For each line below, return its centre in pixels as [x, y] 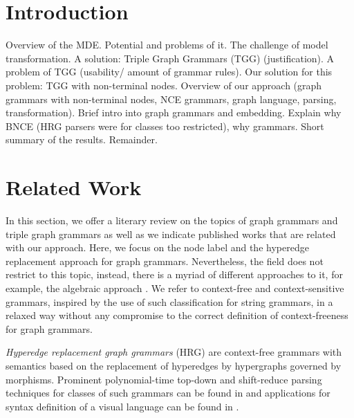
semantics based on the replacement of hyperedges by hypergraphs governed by [174, 365]
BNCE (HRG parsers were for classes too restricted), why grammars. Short [165, 126]
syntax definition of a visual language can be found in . [122, 406]
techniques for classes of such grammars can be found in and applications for [168, 393]
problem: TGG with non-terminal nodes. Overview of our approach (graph [164, 85]
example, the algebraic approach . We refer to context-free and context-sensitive [175, 288]
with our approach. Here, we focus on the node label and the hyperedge [157, 247]
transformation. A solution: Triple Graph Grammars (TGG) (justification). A [170, 58]
